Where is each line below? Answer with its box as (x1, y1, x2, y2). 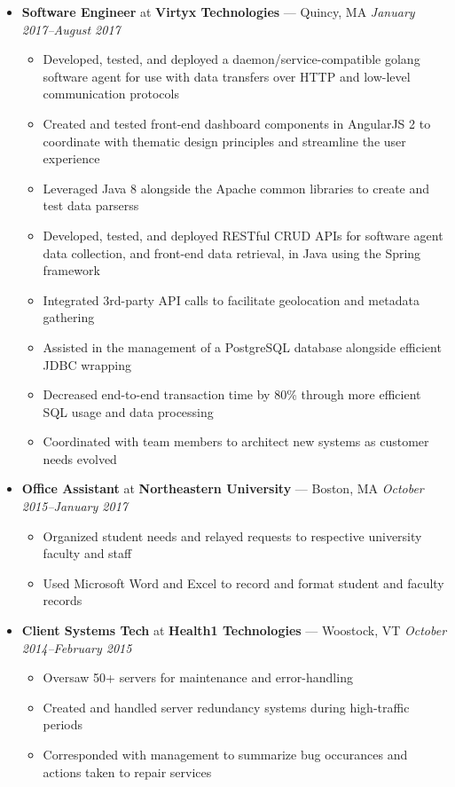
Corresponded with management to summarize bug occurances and (43, 745, 408, 763)
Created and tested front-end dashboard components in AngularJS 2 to (43, 114, 431, 132)
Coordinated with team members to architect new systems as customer (43, 432, 429, 451)
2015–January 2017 (21, 497, 128, 515)
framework (43, 261, 100, 279)
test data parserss (43, 196, 139, 215)
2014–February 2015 (21, 638, 132, 657)
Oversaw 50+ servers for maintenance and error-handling (43, 668, 353, 687)
